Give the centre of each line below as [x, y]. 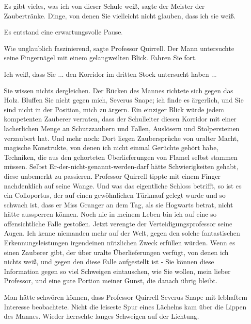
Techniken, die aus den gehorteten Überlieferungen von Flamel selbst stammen [121, 157]
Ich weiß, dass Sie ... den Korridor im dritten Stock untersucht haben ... [110, 74]
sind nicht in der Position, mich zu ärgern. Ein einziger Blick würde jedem [114, 109]
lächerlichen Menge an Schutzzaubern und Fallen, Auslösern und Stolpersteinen [122, 128]
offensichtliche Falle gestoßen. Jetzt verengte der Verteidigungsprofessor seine [118, 223]
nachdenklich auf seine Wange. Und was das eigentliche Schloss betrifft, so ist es [123, 185]
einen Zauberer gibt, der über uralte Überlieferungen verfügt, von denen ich [116, 252]
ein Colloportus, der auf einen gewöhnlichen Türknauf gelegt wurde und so [115, 195]
